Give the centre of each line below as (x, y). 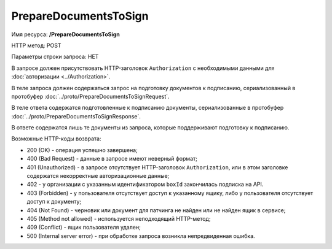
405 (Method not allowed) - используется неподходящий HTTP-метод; (119, 218)
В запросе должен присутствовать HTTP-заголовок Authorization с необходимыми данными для (143, 68)
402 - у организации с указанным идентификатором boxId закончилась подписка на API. (145, 185)
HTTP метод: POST (36, 45)
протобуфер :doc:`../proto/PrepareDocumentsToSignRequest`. (90, 96)
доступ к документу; (54, 202)
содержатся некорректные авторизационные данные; (98, 176)
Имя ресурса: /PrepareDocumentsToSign (65, 34)
